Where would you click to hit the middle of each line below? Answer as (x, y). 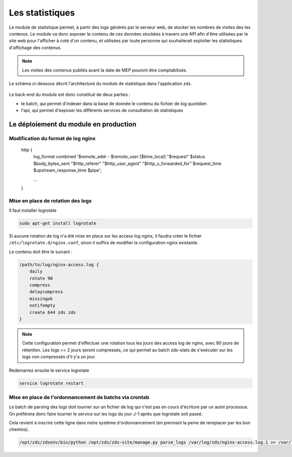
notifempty (42, 306)
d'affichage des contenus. (35, 47)
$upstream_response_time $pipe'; (68, 170)
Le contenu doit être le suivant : (41, 252)
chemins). (19, 430)
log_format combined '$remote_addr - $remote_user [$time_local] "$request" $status (119, 157)
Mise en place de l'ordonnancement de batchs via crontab (79, 397)
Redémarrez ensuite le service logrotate (49, 370)
